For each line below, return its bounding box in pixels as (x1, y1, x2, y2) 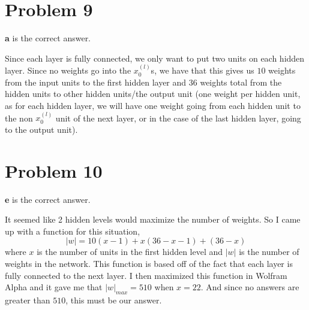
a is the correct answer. (5, 32, 91, 44)
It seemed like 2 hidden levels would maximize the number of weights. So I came (5, 213, 301, 226)
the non (5, 111, 33, 124)
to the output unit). (5, 123, 78, 135)
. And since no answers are (200, 281, 299, 293)
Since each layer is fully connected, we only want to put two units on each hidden (5, 51, 305, 64)
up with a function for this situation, (5, 224, 140, 237)
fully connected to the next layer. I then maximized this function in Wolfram (5, 269, 287, 281)
